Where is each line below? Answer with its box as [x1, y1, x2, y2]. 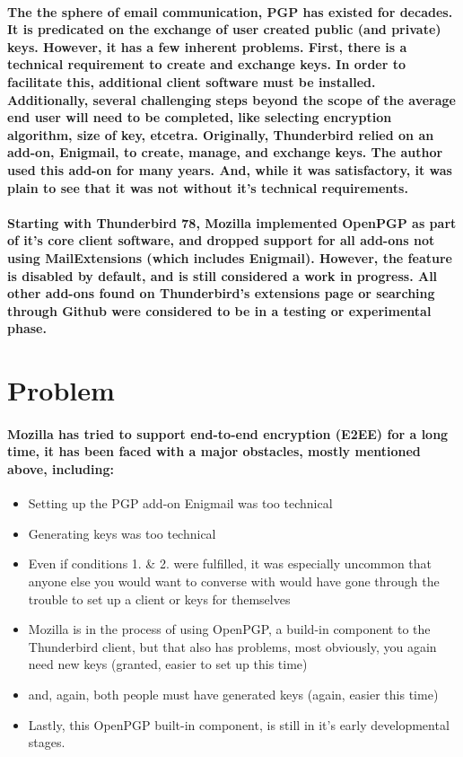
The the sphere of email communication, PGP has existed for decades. [7, 2, 453, 21]
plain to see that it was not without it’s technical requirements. [7, 178, 408, 197]
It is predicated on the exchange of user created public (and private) [7, 20, 441, 39]
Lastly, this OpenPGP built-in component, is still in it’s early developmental [28, 715, 450, 734]
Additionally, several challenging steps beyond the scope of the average [7, 90, 456, 109]
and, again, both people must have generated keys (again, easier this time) [28, 684, 439, 703]
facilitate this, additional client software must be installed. [7, 72, 376, 91]
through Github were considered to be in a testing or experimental [7, 301, 432, 320]
